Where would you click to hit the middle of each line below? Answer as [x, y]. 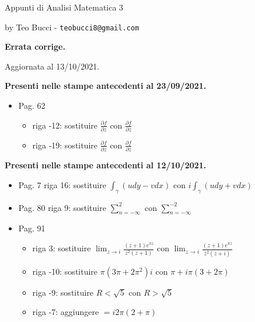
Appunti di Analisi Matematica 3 [64, 7]
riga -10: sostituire [65, 271]
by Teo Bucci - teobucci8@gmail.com [72, 27]
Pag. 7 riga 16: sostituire [62, 184]
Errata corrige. [35, 46]
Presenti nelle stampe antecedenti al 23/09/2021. [106, 86]
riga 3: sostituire [62, 248]
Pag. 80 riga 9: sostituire [62, 207]
